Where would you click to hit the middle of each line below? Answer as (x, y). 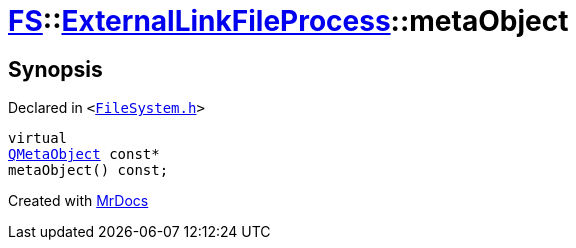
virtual (38, 138)
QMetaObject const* (84, 154)
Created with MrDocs (78, 201)
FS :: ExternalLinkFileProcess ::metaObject (288, 21)
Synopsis (55, 69)
